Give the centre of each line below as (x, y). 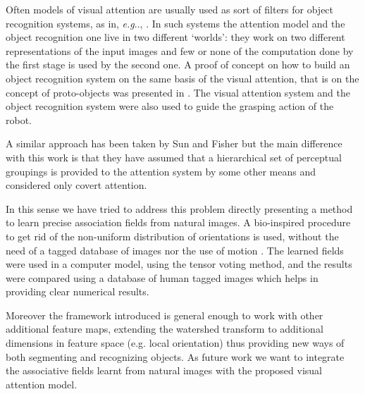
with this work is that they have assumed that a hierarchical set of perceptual (174, 157)
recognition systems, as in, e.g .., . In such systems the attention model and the (175, 23)
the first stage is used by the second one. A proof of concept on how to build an (178, 64)
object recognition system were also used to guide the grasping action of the (170, 106)
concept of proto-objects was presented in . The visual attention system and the (178, 92)
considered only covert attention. (76, 185)
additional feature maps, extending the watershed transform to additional (165, 329)
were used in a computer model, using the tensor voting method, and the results (179, 264)
